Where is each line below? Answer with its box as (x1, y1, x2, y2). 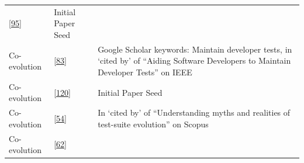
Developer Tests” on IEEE (98, 65, 192, 78)
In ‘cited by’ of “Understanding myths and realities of (98, 106, 291, 119)
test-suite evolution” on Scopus (98, 117, 209, 130)
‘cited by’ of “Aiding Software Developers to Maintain (98, 54, 291, 67)
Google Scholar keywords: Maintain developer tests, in (98, 43, 292, 55)
